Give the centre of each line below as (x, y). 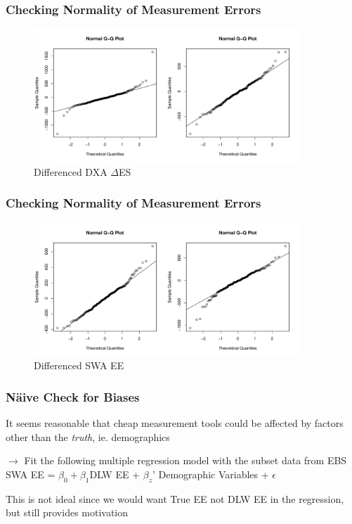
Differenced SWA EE (79, 365)
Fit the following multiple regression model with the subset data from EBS (185, 460)
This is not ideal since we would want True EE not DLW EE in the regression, (175, 498)
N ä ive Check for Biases (73, 396)
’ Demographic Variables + (210, 474)
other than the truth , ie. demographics (88, 436)
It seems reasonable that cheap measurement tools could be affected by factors (175, 422)
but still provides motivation (67, 512)
